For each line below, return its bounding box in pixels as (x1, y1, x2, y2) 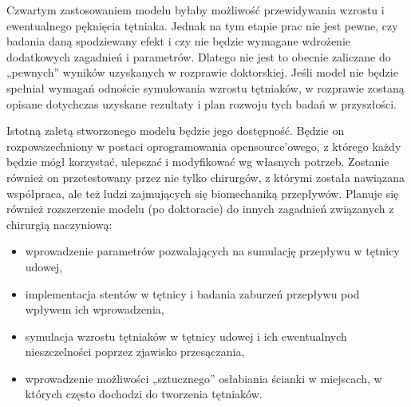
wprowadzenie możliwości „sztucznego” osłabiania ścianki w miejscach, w (25, 369, 382, 386)
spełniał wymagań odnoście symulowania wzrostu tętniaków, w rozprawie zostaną (6, 79, 405, 96)
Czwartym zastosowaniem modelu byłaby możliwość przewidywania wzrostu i (6, 2, 385, 18)
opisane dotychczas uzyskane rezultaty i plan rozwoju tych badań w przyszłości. (6, 95, 397, 112)
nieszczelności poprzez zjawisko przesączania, (25, 343, 245, 360)
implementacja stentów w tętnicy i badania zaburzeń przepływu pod (25, 285, 360, 302)
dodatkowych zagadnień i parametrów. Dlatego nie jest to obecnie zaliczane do (6, 48, 391, 65)
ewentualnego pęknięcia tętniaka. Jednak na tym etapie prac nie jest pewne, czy (6, 17, 398, 34)
